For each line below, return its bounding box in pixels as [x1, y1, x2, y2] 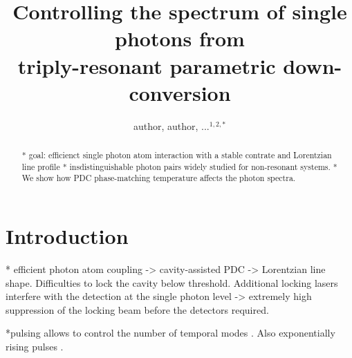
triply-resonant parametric [17, 51, 276, 79]
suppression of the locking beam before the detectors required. [6, 302, 269, 317]
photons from [115, 24, 245, 53]
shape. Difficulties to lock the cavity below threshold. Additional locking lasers [6, 275, 338, 290]
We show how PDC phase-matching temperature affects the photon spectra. [21, 172, 296, 184]
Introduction [6, 222, 129, 250]
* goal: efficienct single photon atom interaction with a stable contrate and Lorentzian [21, 149, 332, 161]
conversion [129, 78, 231, 106]
